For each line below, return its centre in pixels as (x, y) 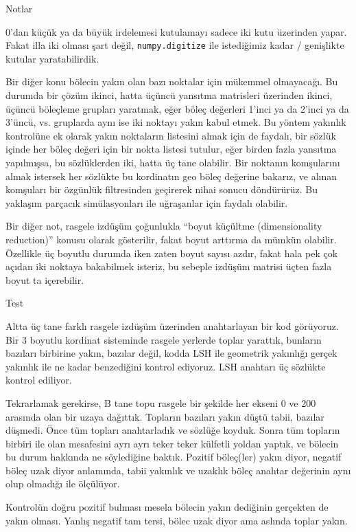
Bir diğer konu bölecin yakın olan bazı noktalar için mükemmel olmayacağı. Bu (172, 81)
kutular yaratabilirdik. (52, 58)
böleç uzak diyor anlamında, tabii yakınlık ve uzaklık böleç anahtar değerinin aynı (178, 470)
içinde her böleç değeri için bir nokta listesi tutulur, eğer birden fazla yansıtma (171, 149)
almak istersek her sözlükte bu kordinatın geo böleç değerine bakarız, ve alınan (171, 176)
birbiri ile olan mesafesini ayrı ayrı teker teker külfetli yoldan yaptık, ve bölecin (172, 443)
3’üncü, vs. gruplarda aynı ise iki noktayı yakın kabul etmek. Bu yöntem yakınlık (176, 122)
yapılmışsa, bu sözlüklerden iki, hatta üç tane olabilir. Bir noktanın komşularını (173, 162)
